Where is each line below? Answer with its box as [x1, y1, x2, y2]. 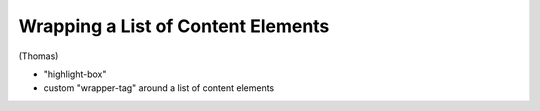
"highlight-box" [43, 68, 107, 80]
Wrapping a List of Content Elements [18, 15, 330, 37]
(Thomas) [18, 50, 59, 62]
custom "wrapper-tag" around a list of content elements [43, 82, 275, 94]
